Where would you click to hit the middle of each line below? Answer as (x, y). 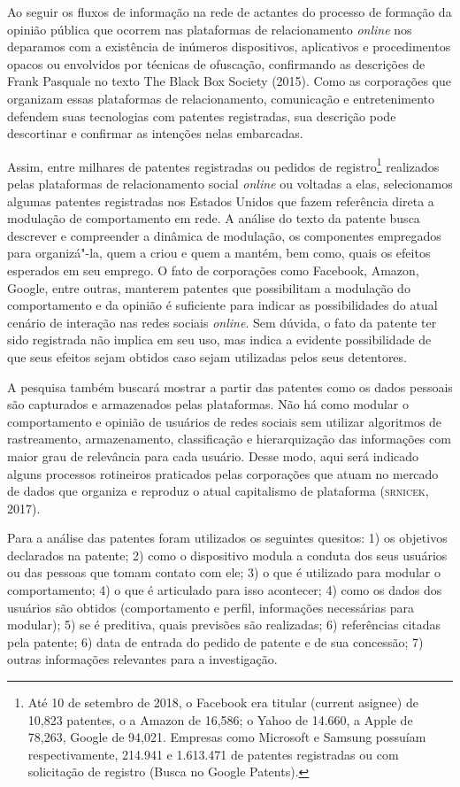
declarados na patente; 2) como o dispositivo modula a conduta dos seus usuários (227, 555)
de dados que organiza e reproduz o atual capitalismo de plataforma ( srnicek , (218, 491)
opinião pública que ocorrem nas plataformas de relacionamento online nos (210, 29)
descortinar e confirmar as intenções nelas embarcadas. (155, 133)
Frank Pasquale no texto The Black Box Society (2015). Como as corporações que (229, 81)
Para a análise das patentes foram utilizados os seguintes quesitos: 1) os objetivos (227, 538)
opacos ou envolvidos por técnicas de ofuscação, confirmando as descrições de (216, 63)
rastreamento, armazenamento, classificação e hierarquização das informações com (229, 439)
